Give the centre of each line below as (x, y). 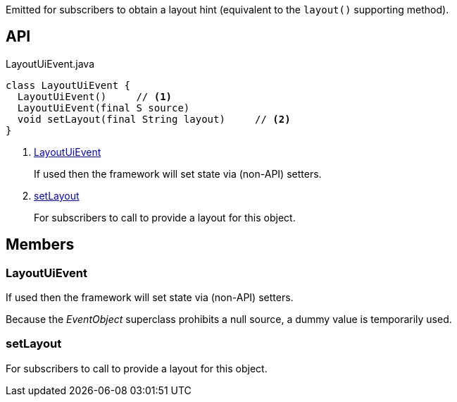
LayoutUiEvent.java (50, 63)
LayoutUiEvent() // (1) (95, 96)
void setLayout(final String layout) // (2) (154, 119)
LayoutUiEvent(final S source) (104, 108)
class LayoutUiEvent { (68, 85)
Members (40, 245)
